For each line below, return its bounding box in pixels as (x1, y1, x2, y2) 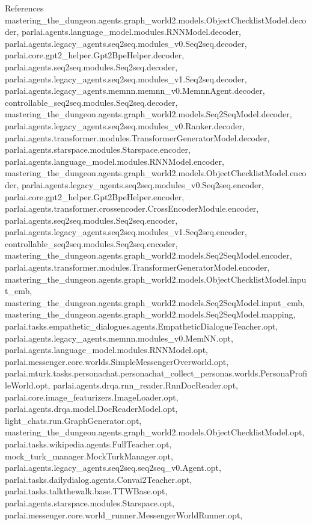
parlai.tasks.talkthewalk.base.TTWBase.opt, (5, 485, 168, 497)
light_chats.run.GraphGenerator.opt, (5, 414, 142, 426)
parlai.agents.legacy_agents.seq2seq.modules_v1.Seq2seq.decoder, (5, 72, 247, 85)
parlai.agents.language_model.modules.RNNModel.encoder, (5, 155, 224, 167)
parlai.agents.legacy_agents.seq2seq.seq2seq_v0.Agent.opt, (5, 461, 221, 474)
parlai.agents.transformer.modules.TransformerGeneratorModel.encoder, (5, 261, 270, 274)
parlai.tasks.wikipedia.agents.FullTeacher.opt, (5, 437, 172, 450)
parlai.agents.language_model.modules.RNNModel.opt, (5, 343, 209, 356)
